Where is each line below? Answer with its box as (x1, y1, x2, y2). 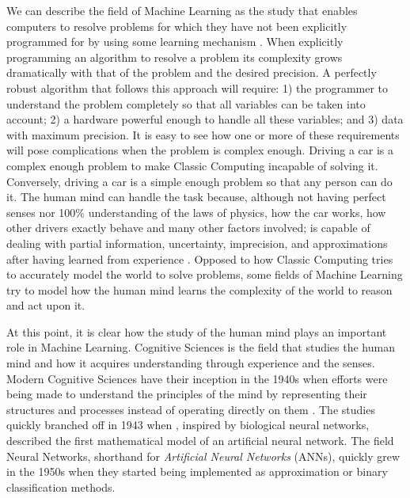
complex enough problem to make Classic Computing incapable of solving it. (6, 157, 378, 173)
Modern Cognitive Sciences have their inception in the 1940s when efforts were (6, 370, 388, 386)
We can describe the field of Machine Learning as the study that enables (6, 2, 358, 18)
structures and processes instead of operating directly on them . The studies (6, 401, 375, 417)
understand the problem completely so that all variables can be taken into (6, 95, 366, 112)
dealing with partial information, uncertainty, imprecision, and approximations (6, 234, 388, 251)
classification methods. (6, 478, 116, 495)
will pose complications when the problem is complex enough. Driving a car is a (6, 142, 394, 158)
